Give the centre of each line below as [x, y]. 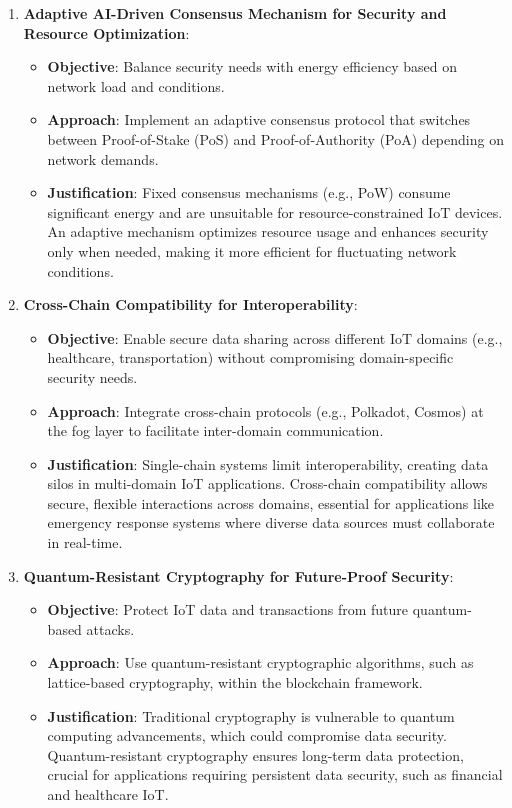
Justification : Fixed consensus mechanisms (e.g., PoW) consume [249, 192]
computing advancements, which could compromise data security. [247, 735]
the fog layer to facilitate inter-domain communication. [215, 430]
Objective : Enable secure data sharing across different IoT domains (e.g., [275, 337]
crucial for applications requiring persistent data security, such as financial [275, 774]
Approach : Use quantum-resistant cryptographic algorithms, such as [260, 662]
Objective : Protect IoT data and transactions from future [228, 609]
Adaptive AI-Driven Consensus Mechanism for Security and [235, 13]
